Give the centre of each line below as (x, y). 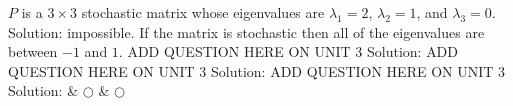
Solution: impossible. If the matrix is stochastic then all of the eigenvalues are (246, 31)
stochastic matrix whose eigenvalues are (203, 12)
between (33, 51)
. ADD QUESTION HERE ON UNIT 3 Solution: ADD (288, 51)
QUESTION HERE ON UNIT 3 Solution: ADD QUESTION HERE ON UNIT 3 (257, 70)
